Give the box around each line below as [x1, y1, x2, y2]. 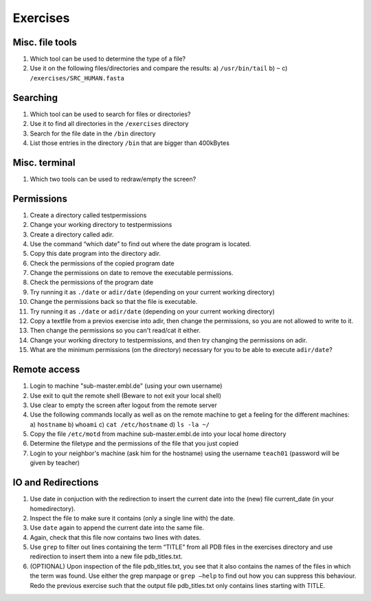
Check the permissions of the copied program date [30, 259, 175, 267]
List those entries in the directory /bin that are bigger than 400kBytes [30, 138, 230, 147]
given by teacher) [30, 459, 80, 467]
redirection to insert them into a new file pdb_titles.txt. [30, 552, 183, 560]
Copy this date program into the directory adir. [30, 250, 161, 258]
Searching [12, 91, 58, 103]
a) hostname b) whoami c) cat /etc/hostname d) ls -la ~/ [30, 420, 210, 428]
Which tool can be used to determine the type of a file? [30, 55, 186, 63]
